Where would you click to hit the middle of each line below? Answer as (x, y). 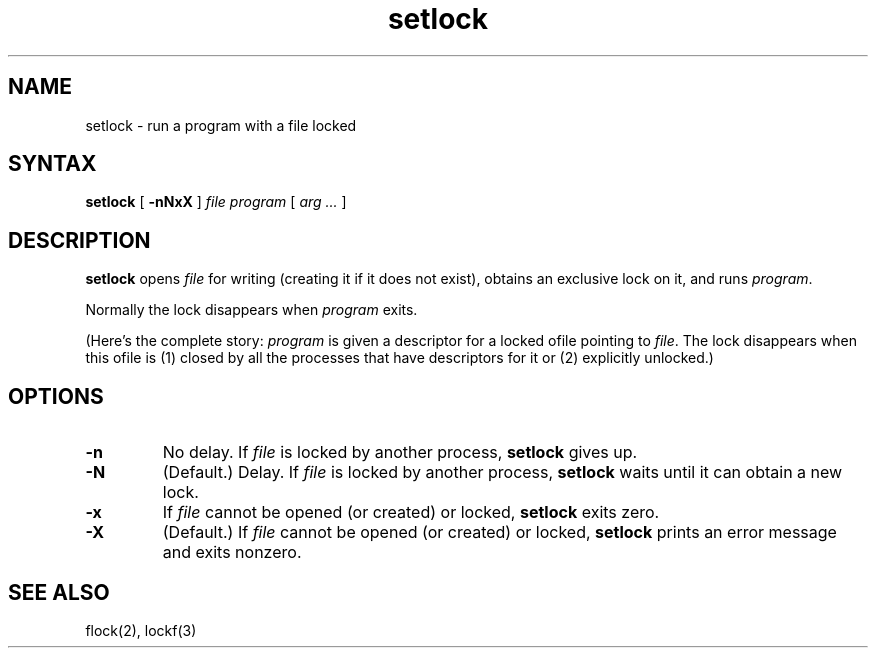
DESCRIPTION (79, 240)
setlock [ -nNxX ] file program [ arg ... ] (216, 202)
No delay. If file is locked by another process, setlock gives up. (400, 452)
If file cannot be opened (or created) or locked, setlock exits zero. (411, 512)
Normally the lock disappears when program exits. (251, 310)
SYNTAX (52, 164)
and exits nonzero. (232, 552)
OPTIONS (56, 396)
